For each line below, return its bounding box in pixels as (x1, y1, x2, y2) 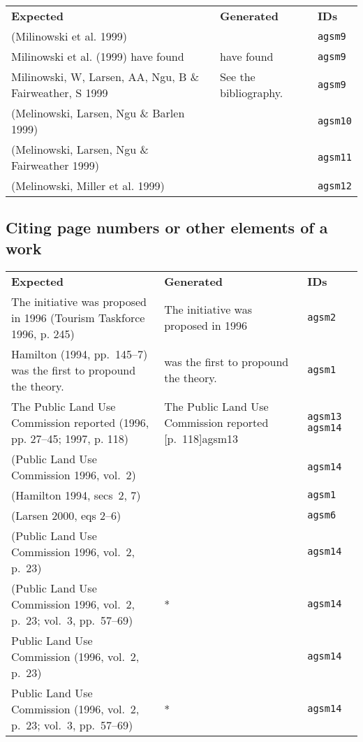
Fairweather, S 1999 (11, 85, 108, 101)
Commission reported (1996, (11, 414, 149, 430)
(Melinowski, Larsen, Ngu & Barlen (11, 105, 185, 121)
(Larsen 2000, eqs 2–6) (11, 507, 121, 523)
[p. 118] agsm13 (164, 430, 239, 446)
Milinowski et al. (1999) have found (11, 48, 184, 64)
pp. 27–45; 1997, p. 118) (11, 430, 129, 446)
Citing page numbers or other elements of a (6, 217, 328, 238)
